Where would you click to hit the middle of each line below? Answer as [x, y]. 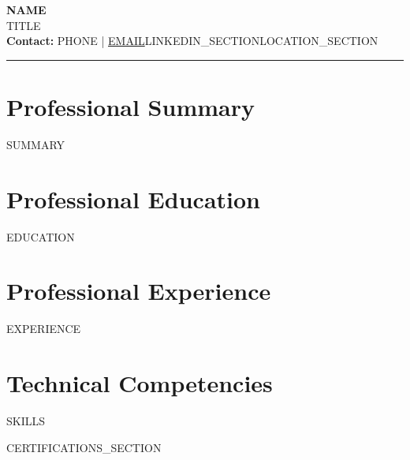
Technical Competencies [140, 383]
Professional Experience [139, 291]
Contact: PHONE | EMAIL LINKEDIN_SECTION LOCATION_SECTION [192, 41]
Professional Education [133, 198]
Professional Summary [130, 106]
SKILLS [26, 421]
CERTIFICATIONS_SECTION [84, 447]
